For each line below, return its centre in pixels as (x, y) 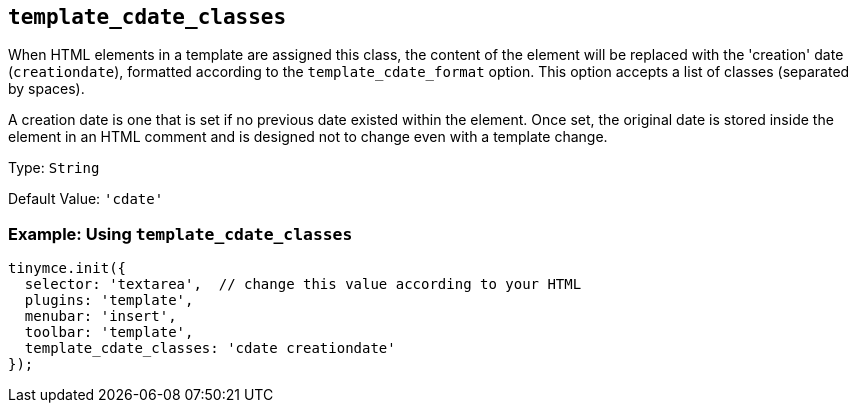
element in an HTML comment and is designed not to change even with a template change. (308, 137)
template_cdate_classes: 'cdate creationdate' (210, 348)
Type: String (54, 168)
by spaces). (46, 89)
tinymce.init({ (67, 268)
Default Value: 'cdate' (86, 199)
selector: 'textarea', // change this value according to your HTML (303, 284)
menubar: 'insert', (100, 316)
